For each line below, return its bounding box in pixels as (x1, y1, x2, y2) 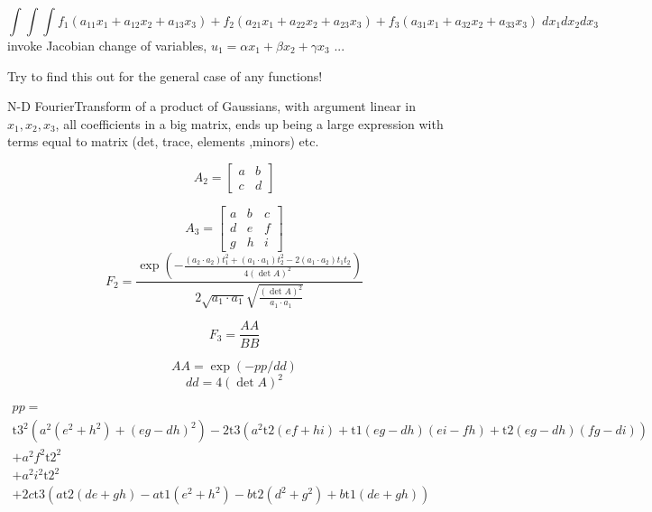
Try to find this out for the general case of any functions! (7, 66, 323, 85)
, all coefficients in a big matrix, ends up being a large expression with (55, 114, 444, 133)
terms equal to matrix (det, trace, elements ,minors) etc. (7, 132, 319, 151)
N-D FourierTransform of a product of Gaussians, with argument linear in (7, 97, 417, 116)
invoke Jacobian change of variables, (7, 36, 207, 54)
